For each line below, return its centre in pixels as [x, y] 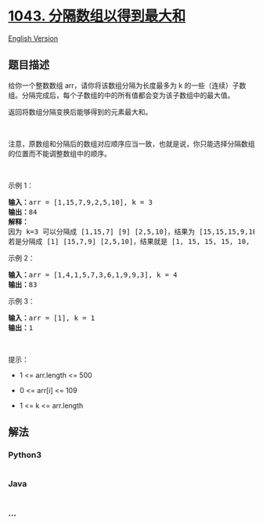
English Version [33, 38]
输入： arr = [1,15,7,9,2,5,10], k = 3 [80, 202]
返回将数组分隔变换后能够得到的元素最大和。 [80, 111]
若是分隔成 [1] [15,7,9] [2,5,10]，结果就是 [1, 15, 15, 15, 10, [129, 241]
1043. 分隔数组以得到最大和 [97, 16]
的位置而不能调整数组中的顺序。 [59, 153]
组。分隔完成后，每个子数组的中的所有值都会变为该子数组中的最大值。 [121, 95]
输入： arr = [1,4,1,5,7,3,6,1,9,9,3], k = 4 [93, 275]
